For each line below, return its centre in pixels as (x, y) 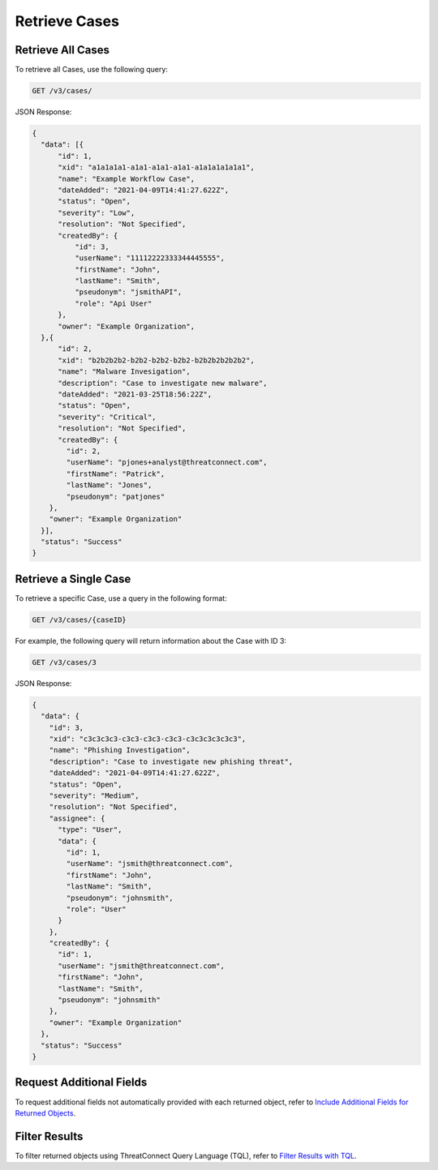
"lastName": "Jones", (109, 485)
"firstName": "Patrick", (116, 474)
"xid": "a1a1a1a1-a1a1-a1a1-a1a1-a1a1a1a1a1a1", (156, 167)
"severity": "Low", (97, 212)
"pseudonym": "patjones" (116, 496)
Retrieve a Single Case (73, 579)
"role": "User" (97, 909)
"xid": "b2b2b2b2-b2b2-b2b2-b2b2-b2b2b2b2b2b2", (156, 360)
